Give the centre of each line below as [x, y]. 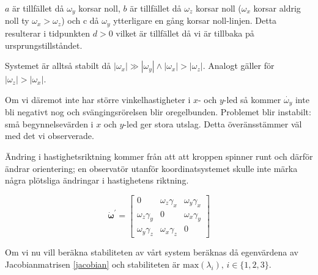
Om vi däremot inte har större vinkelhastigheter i [98, 99]
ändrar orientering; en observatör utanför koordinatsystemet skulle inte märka [151, 168]
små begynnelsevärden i [49, 123]
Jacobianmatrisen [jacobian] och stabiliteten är [93, 264]
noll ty [17, 20]
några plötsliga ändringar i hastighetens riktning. [97, 180]
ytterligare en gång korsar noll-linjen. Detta [195, 20]
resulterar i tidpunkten [48, 33]
